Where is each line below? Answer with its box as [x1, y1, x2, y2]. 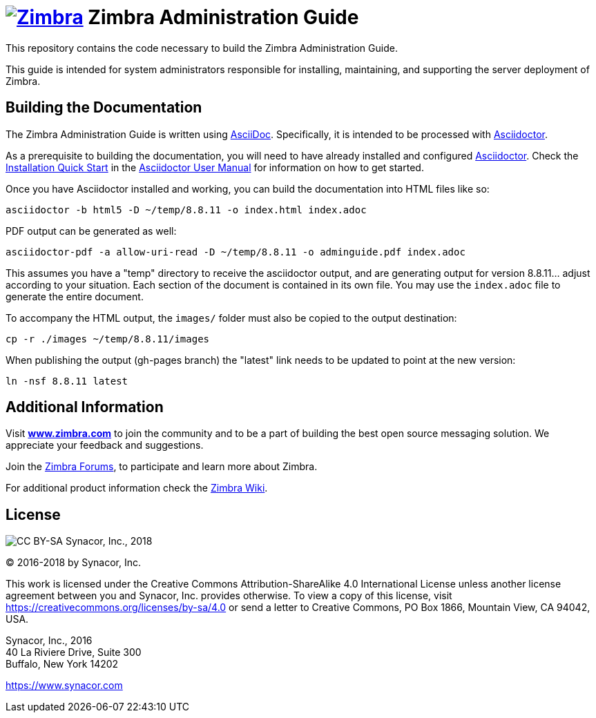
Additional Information [6, 398, 164, 416]
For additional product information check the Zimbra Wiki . [6, 482, 268, 494]
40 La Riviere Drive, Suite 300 [6, 646, 142, 659]
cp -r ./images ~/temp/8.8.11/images [6, 333, 210, 345]
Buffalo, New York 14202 [6, 658, 119, 670]
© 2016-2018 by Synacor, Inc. [6, 556, 142, 569]
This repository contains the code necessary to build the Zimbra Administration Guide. [6, 41, 398, 54]
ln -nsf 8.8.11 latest [6, 375, 128, 387]
